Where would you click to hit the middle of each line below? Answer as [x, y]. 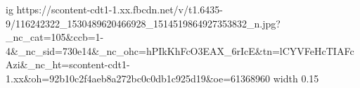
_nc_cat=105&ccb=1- [55, 37]
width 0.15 [296, 78]
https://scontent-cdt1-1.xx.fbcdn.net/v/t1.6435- [120, 9]
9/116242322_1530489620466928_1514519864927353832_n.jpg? [143, 23]
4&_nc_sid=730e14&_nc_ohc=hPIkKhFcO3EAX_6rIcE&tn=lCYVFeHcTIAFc [180, 50]
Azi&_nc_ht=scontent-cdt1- [68, 64]
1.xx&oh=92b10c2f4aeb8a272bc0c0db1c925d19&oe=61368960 [138, 78]
